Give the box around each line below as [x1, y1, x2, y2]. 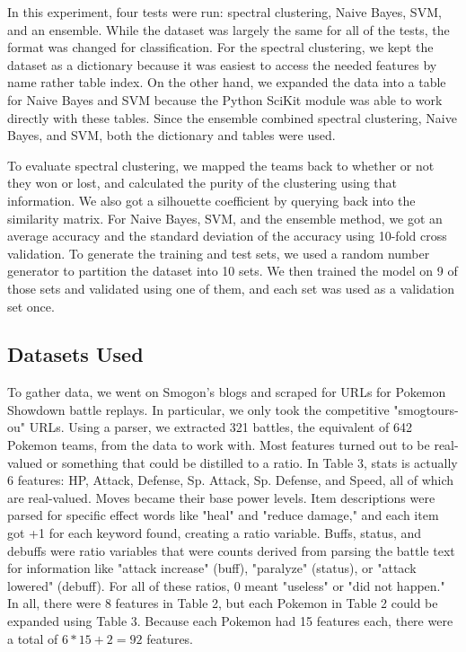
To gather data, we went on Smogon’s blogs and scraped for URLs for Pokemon [7, 383, 446, 401]
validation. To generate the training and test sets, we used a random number [7, 243, 430, 262]
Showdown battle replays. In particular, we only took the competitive [7, 400, 390, 419]
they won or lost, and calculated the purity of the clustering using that [7, 173, 397, 192]
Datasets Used [7, 340, 144, 368]
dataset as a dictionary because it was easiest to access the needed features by [7, 55, 437, 74]
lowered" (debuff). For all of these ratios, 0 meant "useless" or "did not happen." [7, 576, 445, 595]
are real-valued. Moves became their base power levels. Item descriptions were [7, 488, 435, 507]
